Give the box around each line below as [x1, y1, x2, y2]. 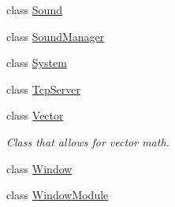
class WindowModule [6, 187, 109, 203]
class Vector [6, 107, 64, 124]
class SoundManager [6, 28, 105, 44]
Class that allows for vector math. [6, 133, 169, 150]
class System [6, 54, 67, 71]
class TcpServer [6, 80, 80, 97]
